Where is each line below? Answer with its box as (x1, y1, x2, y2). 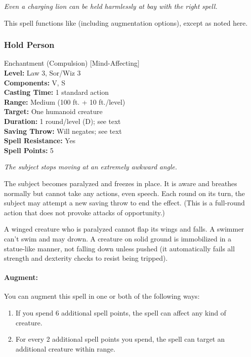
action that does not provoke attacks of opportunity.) (4, 207, 165, 217)
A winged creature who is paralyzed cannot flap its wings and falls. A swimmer (4, 224, 244, 234)
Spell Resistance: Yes (4, 135, 76, 146)
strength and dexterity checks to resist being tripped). (4, 253, 168, 263)
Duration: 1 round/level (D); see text (4, 116, 121, 126)
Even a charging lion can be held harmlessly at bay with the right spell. (4, 1, 217, 11)
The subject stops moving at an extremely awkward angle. (4, 161, 177, 172)
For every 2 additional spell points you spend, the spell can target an (15, 334, 225, 344)
